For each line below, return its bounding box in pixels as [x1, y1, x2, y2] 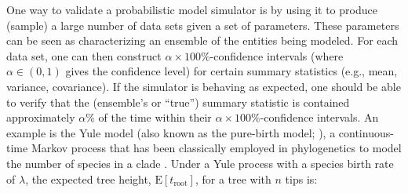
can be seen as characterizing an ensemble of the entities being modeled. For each [6, 32, 399, 49]
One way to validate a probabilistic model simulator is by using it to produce [6, 2, 377, 17]
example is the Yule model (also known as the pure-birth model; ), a [6, 124, 336, 140]
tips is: [285, 170, 318, 187]
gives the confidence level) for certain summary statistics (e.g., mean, [65, 63, 398, 79]
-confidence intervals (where [209, 47, 344, 64]
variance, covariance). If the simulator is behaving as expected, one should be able [6, 78, 401, 94]
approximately [6, 109, 75, 126]
